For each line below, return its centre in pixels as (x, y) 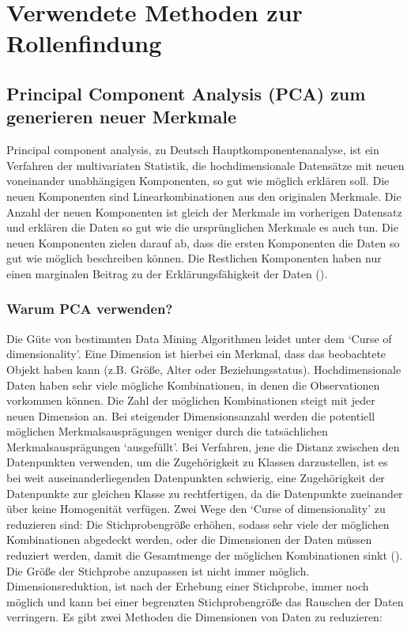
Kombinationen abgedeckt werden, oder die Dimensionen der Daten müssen (189, 539)
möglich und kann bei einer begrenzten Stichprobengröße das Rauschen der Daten (205, 601)
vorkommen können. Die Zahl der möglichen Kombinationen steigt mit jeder (191, 400)
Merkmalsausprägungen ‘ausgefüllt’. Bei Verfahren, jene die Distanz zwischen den (203, 446)
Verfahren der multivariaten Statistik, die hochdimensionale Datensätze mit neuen (205, 165)
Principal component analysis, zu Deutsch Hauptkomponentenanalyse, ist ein (193, 150)
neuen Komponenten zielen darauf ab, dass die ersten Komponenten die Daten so (203, 242)
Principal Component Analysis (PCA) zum (186, 93)
